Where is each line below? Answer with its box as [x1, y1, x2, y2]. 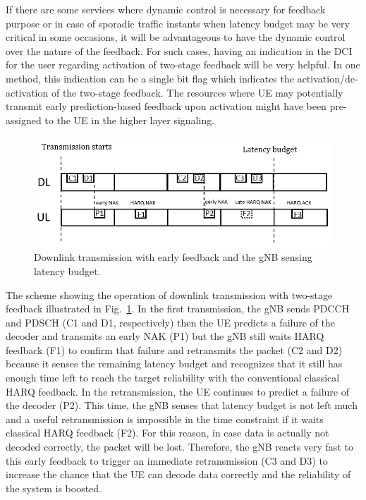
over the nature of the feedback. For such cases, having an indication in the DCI [6, 43, 353, 58]
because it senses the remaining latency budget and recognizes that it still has [6, 356, 343, 371]
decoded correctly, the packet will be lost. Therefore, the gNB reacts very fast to [6, 439, 353, 454]
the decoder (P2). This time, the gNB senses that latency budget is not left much [6, 398, 358, 413]
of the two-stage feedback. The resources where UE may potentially [51, 85, 343, 99]
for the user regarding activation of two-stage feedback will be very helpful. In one [6, 57, 360, 72]
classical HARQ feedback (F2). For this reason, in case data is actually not [6, 425, 329, 440]
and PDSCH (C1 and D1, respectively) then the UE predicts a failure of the [6, 315, 335, 329]
